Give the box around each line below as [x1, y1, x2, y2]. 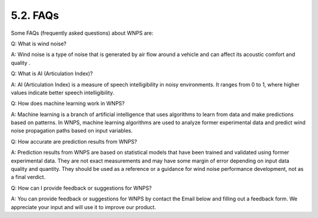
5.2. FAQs [11, 9, 59, 22]
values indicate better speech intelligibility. [11, 89, 114, 96]
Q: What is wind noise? [11, 40, 67, 47]
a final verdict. [11, 174, 46, 181]
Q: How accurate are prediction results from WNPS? [11, 138, 138, 145]
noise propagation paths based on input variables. [11, 127, 133, 134]
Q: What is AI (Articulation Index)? [11, 70, 93, 77]
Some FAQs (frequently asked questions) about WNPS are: [11, 29, 154, 37]
